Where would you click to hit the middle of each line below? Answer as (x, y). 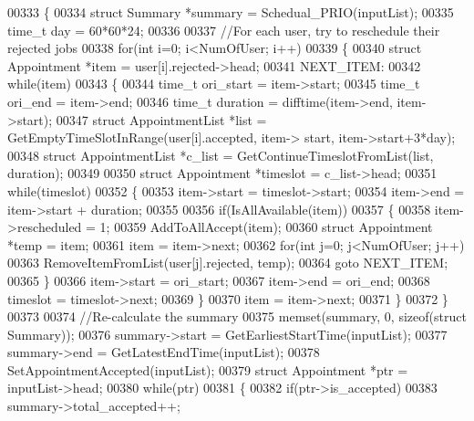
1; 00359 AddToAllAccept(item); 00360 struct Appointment (266, 227)
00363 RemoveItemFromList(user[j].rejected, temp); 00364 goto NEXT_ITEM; (228, 263)
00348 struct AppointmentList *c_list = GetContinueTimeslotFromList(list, (221, 155)
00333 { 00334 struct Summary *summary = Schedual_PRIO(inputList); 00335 (231, 12)
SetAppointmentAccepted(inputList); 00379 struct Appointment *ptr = (208, 369)
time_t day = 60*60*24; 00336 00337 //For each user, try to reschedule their (224, 30)
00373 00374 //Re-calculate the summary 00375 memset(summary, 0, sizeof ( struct (237, 316)
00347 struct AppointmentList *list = (161, 119)
